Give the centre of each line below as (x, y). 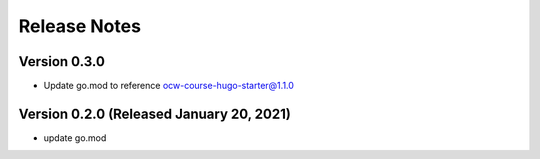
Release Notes (80, 26)
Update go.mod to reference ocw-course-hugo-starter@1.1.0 (169, 86)
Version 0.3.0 (61, 61)
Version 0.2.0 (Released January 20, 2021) (155, 113)
